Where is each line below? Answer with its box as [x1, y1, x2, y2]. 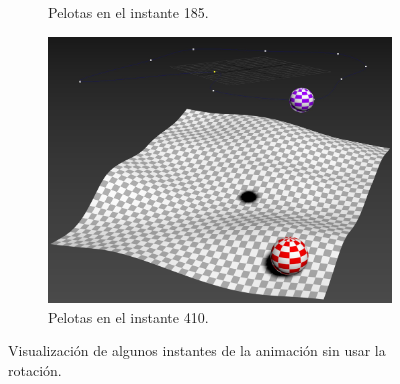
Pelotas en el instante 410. [48, 306, 209, 327]
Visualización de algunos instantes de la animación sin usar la [8, 340, 386, 361]
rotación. [8, 359, 62, 380]
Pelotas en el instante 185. [48, 2, 209, 22]
